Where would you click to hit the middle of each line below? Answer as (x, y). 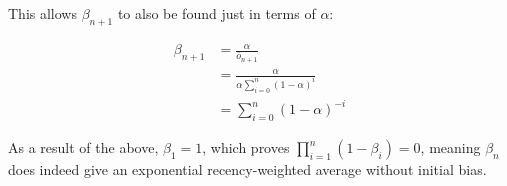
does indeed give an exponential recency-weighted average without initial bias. (247, 169)
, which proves (246, 147)
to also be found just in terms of (216, 13)
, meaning (450, 147)
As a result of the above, (83, 147)
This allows (42, 13)
